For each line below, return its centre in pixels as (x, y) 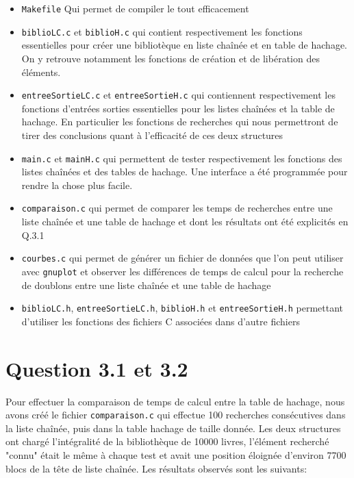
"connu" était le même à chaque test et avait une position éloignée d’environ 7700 (176, 454)
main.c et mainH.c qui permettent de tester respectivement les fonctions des (182, 158)
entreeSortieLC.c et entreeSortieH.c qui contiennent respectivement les (178, 95)
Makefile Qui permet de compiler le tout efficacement (135, 8)
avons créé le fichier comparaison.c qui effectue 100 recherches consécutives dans (176, 415)
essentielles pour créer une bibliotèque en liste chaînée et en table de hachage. (184, 45)
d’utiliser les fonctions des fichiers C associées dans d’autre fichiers (161, 321)
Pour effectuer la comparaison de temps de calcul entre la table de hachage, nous (175, 401)
